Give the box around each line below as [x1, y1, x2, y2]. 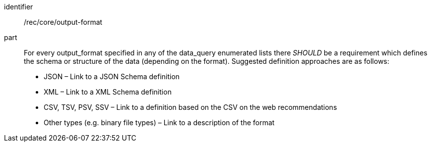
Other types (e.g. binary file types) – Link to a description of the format [44, 118, 275, 127]
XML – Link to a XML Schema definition [44, 88, 172, 96]
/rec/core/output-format [24, 18, 103, 26]
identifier [4, 2, 33, 11]
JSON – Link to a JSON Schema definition [44, 72, 180, 81]
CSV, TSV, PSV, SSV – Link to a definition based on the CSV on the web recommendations [44, 103, 337, 111]
